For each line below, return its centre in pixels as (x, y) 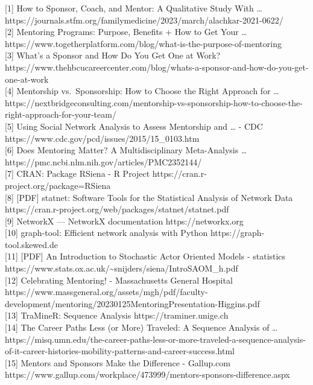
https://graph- (237, 233)
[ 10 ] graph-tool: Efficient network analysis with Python (106, 233)
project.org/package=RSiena (58, 185)
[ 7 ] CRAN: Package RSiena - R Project (77, 173)
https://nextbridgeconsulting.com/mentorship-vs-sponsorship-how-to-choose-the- (154, 102)
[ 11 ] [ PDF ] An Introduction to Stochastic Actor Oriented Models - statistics (145, 256)
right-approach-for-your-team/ (61, 114)
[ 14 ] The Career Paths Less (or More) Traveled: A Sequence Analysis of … (141, 327)
